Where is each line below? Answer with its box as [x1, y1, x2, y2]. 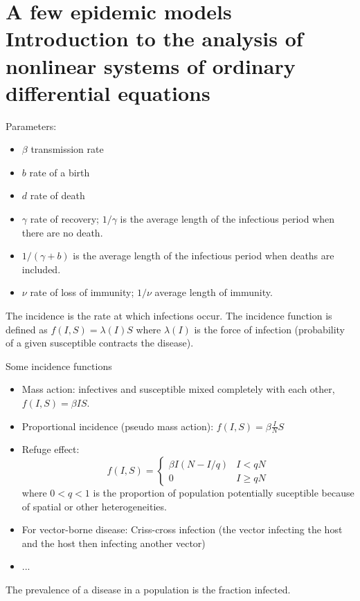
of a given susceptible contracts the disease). [6, 335, 194, 350]
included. [21, 261, 61, 276]
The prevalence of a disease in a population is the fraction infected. [6, 582, 291, 596]
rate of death [30, 188, 85, 203]
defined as [6, 322, 48, 336]
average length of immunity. [154, 285, 273, 299]
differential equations [6, 78, 210, 107]
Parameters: [6, 118, 57, 133]
